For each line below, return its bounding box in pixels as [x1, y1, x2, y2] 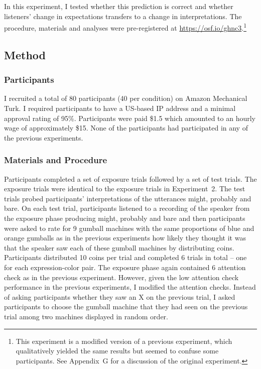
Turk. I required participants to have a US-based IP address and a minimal [4, 103, 236, 113]
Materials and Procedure [4, 154, 107, 166]
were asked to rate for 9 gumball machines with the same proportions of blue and [4, 222, 254, 233]
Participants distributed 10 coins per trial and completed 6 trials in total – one [4, 252, 247, 263]
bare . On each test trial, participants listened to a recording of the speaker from [4, 203, 250, 213]
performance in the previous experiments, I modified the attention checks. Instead [4, 282, 256, 292]
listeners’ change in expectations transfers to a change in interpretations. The [4, 11, 242, 21]
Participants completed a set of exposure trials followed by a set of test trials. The [4, 173, 257, 184]
